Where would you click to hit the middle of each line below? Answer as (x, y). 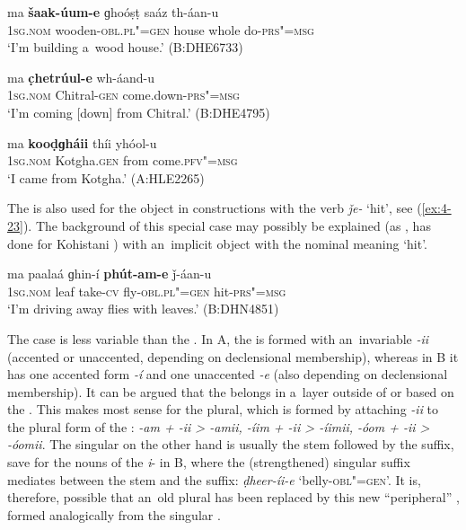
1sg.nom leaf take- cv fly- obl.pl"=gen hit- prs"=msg (147, 291)
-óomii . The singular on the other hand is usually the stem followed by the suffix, (231, 444)
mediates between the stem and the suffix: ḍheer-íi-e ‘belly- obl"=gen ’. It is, (214, 479)
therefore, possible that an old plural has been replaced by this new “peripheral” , (233, 497)
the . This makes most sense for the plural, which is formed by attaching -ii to (223, 409)
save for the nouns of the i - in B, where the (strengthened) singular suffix (209, 462)
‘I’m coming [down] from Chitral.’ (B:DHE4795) (139, 112)
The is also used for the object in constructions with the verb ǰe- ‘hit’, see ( (215, 208)
